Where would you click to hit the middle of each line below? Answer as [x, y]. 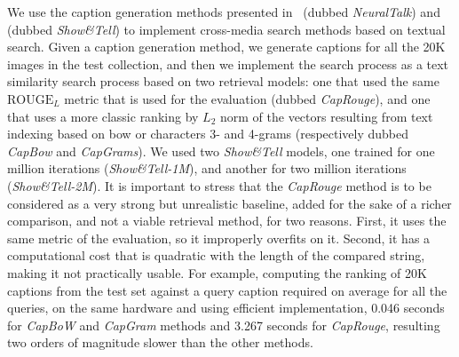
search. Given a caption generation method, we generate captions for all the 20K [226, 47]
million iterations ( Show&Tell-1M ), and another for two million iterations [207, 168]
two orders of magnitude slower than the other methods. [160, 342]
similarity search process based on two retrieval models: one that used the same [223, 81]
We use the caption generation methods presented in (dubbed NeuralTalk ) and [224, 12]
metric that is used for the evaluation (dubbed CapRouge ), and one [247, 98]
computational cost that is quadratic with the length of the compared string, [216, 255]
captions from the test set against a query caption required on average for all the [227, 290]
